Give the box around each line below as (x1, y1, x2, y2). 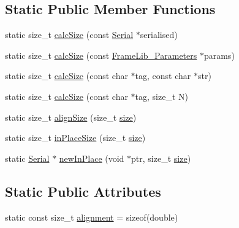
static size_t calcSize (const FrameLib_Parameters (5, 48, 197, 61)
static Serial (5, 151, 50, 164)
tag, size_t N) (135, 89, 188, 102)
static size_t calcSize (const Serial (5, 28, 134, 41)
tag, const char (135, 69, 191, 82)
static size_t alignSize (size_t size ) (5, 110, 137, 123)
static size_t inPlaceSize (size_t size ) (5, 131, 146, 144)
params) (203, 48, 235, 61)
